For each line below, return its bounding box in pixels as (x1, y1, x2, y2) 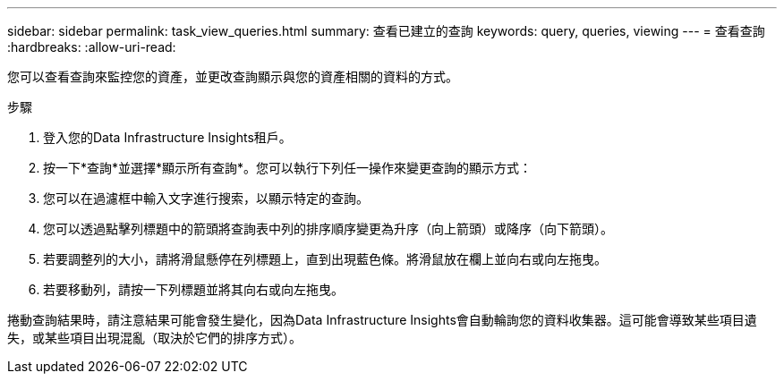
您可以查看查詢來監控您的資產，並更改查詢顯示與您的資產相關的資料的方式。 (7, 69, 458, 84)
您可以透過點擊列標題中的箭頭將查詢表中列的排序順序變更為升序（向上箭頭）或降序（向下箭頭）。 (43, 221, 613, 236)
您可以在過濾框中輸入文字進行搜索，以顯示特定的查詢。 (43, 190, 369, 206)
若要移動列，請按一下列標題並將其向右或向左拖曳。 (43, 282, 344, 297)
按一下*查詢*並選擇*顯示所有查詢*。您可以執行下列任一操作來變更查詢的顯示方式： (43, 160, 533, 175)
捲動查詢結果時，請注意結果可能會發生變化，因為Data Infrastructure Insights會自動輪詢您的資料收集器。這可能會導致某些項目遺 (7, 312, 757, 327)
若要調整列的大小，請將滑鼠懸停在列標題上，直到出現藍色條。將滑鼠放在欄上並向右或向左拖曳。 (43, 251, 607, 267)
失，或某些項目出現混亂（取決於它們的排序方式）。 (7, 330, 302, 345)
